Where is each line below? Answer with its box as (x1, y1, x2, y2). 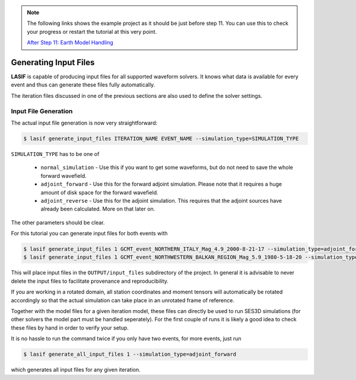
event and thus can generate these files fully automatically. (11, 81, 155, 88)
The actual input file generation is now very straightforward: (11, 119, 157, 126)
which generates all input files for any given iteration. (11, 366, 141, 373)
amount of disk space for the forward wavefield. (40, 189, 158, 196)
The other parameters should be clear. (11, 219, 105, 226)
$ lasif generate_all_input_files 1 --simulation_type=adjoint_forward (23, 351, 237, 358)
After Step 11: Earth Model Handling (27, 39, 114, 46)
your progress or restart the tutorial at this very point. (27, 28, 157, 35)
